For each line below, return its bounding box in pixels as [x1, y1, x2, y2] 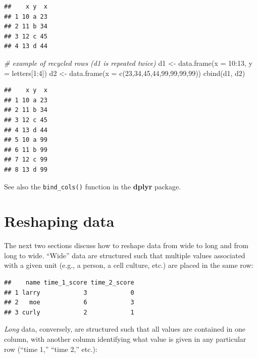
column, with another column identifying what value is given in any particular [4, 334, 246, 344]
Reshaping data [4, 211, 115, 231]
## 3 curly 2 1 [4, 308, 134, 316]
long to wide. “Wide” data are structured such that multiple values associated [4, 250, 245, 260]
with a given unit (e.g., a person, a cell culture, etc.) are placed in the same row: [4, 260, 253, 270]
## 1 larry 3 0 [4, 289, 134, 296]
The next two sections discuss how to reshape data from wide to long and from [4, 240, 248, 251]
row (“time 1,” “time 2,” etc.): [4, 343, 97, 354]
